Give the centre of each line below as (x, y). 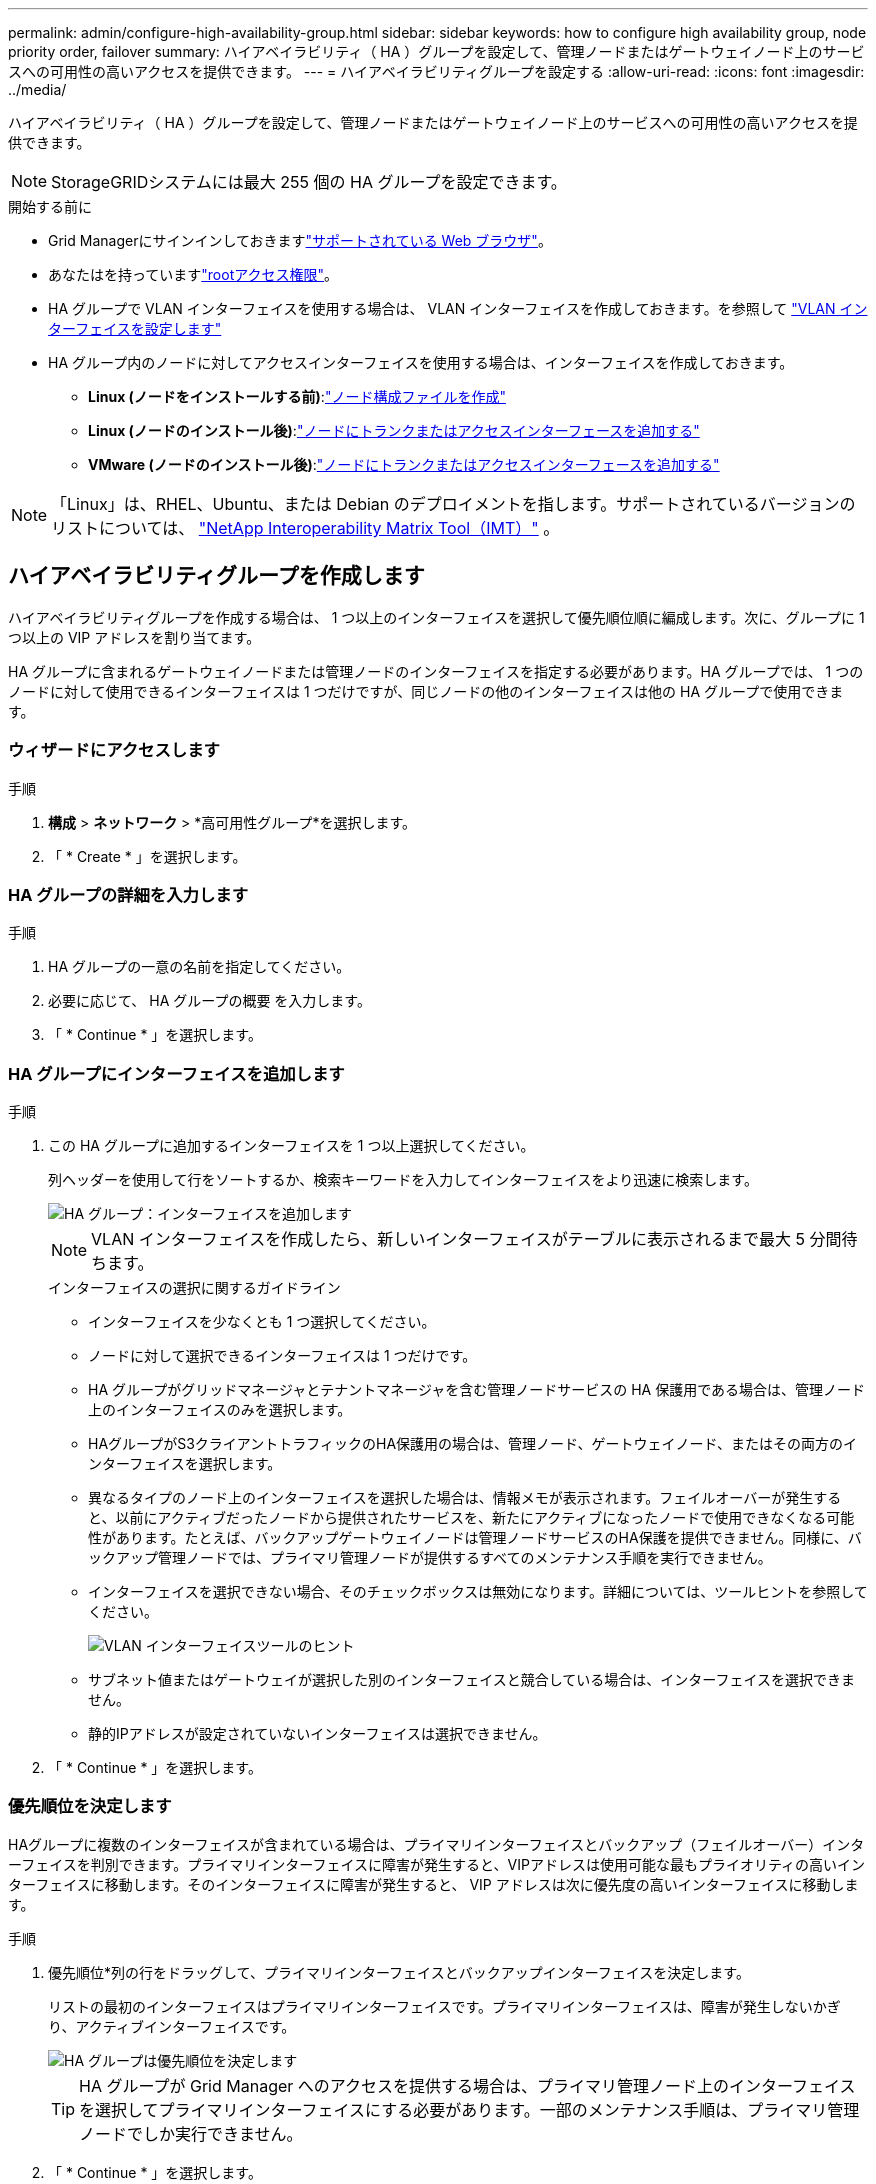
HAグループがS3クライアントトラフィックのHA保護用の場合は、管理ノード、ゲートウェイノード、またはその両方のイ (472, 1444)
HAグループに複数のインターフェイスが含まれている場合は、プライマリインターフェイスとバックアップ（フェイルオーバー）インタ (436, 1844)
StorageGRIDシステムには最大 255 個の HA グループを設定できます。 (309, 182)
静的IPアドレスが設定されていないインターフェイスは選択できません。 (317, 1734)
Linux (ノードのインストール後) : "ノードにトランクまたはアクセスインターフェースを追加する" (394, 430)
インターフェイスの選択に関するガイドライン (194, 1288)
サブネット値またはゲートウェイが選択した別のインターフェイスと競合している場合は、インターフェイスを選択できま (472, 1680)
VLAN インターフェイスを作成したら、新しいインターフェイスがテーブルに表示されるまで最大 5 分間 (466, 1239)
